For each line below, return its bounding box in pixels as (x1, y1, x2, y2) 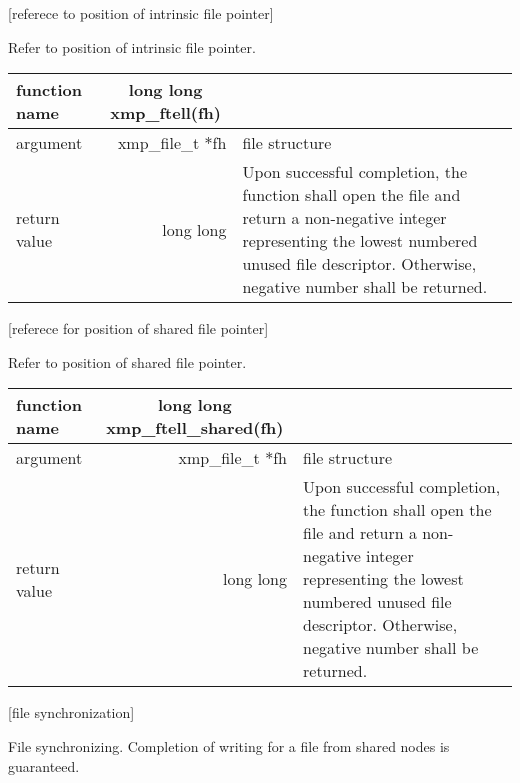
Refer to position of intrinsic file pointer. (8, 36, 256, 57)
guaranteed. (8, 755, 80, 776)
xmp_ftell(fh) (110, 101, 221, 125)
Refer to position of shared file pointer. (8, 351, 247, 372)
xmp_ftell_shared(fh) (106, 416, 284, 440)
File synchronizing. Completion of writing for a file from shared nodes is (8, 735, 450, 756)
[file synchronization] (8, 702, 135, 723)
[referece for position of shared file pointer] (8, 318, 269, 339)
